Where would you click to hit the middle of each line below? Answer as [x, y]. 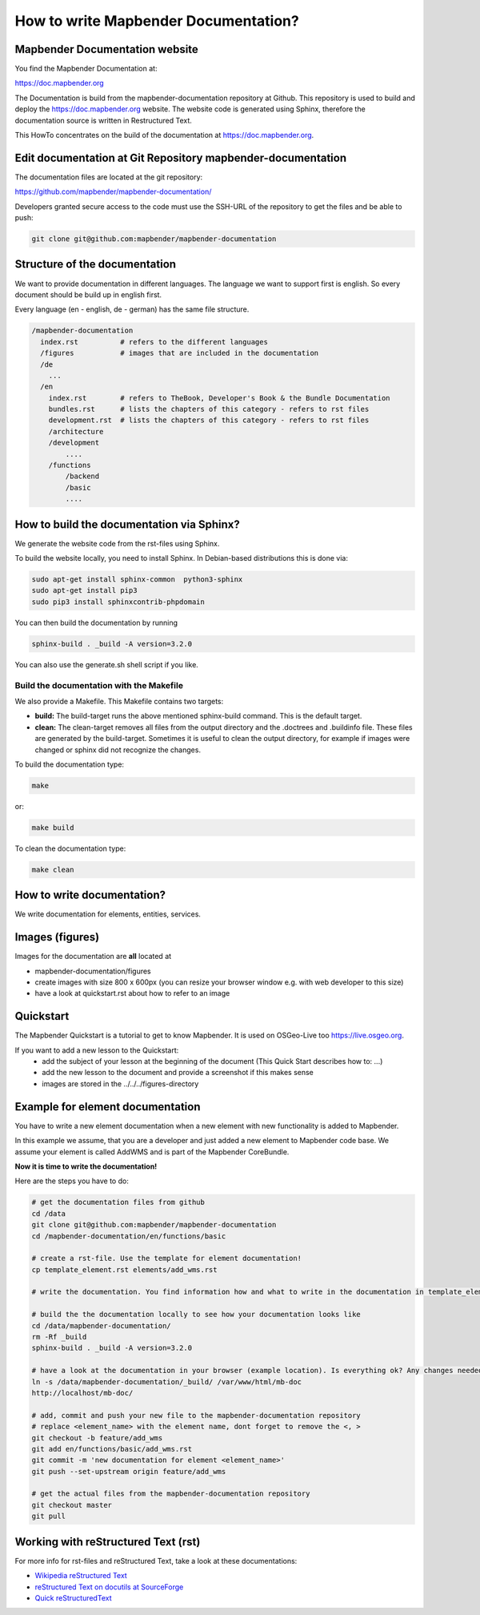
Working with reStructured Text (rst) [108, 1542]
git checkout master [72, 1505]
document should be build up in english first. [88, 294]
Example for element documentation [108, 1107]
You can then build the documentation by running [96, 622]
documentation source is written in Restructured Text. [103, 120]
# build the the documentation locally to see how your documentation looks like [196, 1315]
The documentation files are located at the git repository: [109, 177]
